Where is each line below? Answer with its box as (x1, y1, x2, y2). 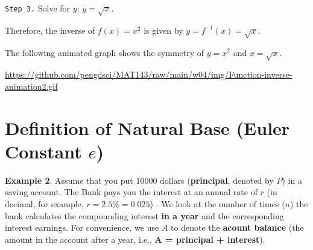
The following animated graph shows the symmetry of (5, 46, 204, 58)
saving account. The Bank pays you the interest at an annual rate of (5, 186, 258, 198)
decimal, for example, (5, 197, 84, 210)
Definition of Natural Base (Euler (5, 115, 290, 140)
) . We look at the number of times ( (150, 197, 285, 210)
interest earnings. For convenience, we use (5, 221, 159, 234)
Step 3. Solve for (5, 2, 71, 14)
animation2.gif (5, 80, 58, 92)
